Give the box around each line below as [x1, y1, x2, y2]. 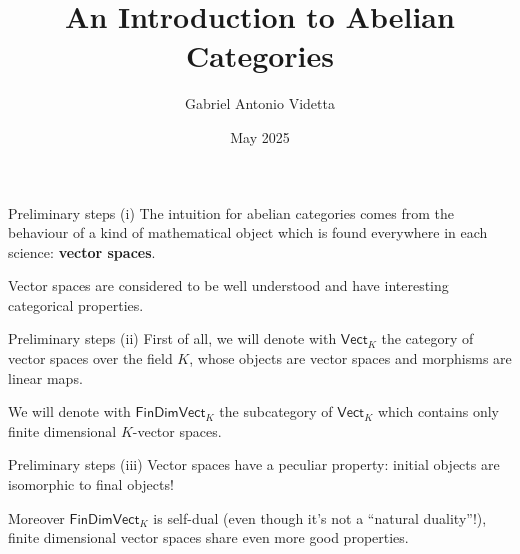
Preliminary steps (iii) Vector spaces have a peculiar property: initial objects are [8, 454, 500, 475]
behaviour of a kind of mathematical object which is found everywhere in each [8, 222, 488, 243]
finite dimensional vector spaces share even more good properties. [8, 527, 409, 548]
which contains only [377, 401, 499, 422]
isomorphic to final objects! [8, 474, 174, 495]
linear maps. [8, 367, 83, 388]
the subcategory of [219, 401, 333, 422]
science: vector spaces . [8, 241, 156, 262]
